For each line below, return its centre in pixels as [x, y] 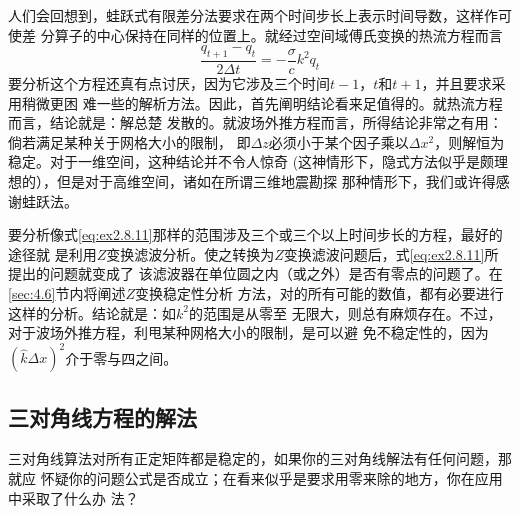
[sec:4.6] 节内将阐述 [67, 292]
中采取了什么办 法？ [73, 497]
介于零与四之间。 [121, 357]
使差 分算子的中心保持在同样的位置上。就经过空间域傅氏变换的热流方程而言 [255, 34]
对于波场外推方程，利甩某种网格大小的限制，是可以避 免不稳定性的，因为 [248, 332]
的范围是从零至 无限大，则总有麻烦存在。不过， [345, 312]
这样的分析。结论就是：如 [92, 312]
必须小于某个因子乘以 [338, 141]
